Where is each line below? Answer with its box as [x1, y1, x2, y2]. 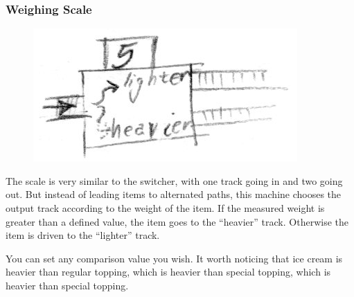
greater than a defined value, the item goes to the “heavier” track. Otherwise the [6, 214, 348, 228]
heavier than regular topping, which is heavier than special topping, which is [6, 264, 331, 279]
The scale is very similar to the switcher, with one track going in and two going [6, 173, 343, 188]
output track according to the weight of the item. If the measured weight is [6, 201, 325, 215]
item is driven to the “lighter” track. [6, 228, 160, 242]
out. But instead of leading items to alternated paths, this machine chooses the [6, 187, 342, 201]
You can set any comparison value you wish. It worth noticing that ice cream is [6, 251, 343, 265]
